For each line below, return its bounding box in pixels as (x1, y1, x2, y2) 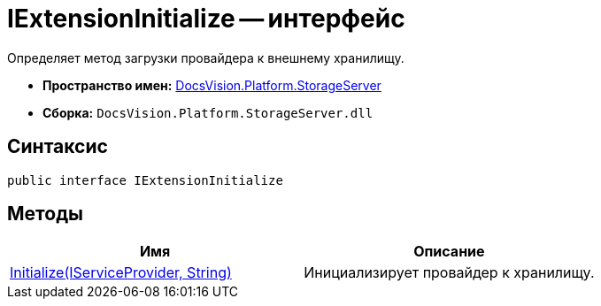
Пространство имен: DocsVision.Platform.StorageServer (42, 77, 381, 93)
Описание (413, 242, 485, 261)
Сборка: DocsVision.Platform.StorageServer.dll (42, 104, 374, 120)
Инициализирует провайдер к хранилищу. (304, 264, 595, 282)
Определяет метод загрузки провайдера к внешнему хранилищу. (7, 50, 405, 65)
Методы (7, 203, 83, 226)
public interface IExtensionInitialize (7, 172, 283, 187)
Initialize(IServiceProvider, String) (10, 264, 232, 282)
